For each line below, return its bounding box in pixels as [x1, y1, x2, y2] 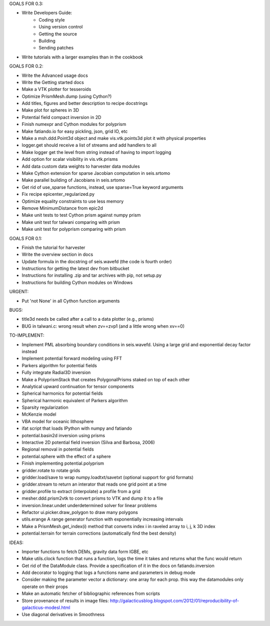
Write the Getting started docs [21, 79, 84, 85]
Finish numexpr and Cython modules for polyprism [21, 121, 126, 127]
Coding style [38, 16, 65, 22]
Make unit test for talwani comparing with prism [21, 219, 120, 225]
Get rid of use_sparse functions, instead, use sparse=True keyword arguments [21, 184, 183, 190]
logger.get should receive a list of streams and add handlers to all [21, 142, 157, 148]
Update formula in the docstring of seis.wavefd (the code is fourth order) [21, 258, 172, 264]
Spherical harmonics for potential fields [21, 390, 103, 397]
